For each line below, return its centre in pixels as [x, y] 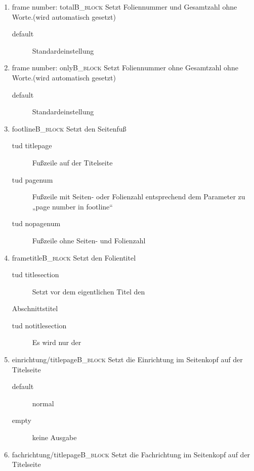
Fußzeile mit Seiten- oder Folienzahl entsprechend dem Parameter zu [139, 197]
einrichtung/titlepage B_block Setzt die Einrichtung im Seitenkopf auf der [127, 359]
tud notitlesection [39, 325]
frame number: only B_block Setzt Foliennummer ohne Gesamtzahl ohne [125, 68]
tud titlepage [32, 145]
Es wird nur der [57, 342]
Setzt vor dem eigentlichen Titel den [89, 291]
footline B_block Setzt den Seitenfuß [69, 128]
